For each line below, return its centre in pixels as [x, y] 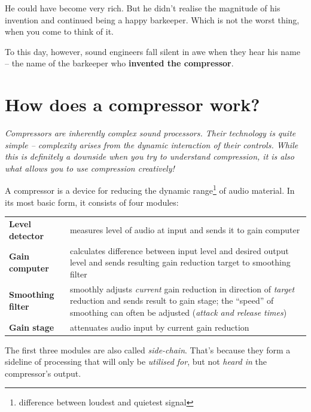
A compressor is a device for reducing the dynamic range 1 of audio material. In [150, 190]
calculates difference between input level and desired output [179, 250]
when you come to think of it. [59, 31]
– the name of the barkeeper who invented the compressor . [119, 63]
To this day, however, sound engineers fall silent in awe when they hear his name [153, 51]
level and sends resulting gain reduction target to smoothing [180, 262]
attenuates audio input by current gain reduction [159, 327]
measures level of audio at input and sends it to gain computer [185, 229]
